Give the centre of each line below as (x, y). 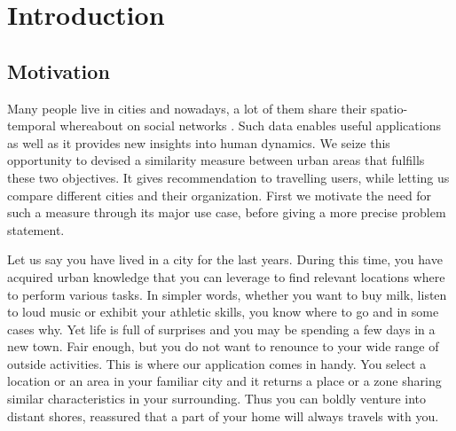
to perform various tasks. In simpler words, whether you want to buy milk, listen (227, 294)
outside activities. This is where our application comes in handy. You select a (217, 363)
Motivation (59, 71)
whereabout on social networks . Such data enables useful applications (250, 125)
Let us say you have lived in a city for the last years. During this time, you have (225, 259)
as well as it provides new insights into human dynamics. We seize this (199, 142)
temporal (31, 125)
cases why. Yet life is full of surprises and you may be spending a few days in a (221, 329)
